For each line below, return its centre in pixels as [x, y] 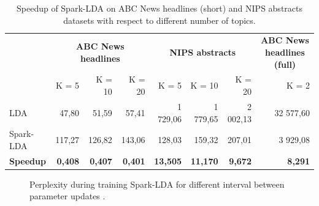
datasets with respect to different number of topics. [159, 20]
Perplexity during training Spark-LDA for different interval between [157, 184]
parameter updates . [67, 196]
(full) [285, 64]
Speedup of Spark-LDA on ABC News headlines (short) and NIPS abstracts [159, 8]
